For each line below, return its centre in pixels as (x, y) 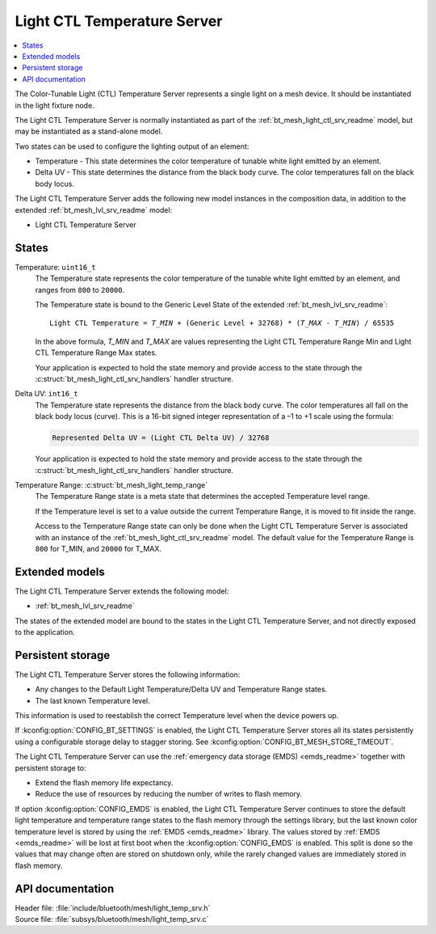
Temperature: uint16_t (55, 267)
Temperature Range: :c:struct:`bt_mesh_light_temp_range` (111, 484)
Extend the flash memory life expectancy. (104, 783)
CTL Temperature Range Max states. (96, 353)
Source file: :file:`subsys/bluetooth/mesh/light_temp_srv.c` (112, 919)
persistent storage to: (50, 767)
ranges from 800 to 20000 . (80, 289)
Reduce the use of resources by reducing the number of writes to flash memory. (169, 794)
